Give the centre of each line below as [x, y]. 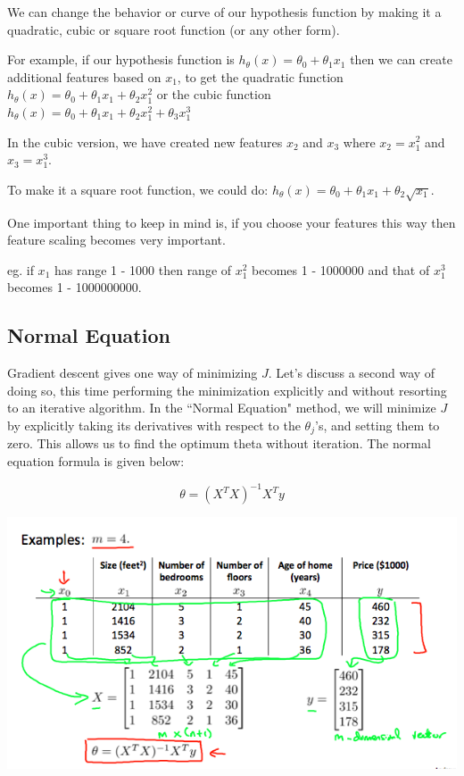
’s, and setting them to [377, 425]
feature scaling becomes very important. [116, 240]
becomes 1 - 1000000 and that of [341, 269]
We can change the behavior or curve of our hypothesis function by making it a [224, 12]
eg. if [21, 269]
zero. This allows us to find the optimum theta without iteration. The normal [219, 443]
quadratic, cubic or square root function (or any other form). [174, 29]
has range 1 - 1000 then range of [143, 269]
